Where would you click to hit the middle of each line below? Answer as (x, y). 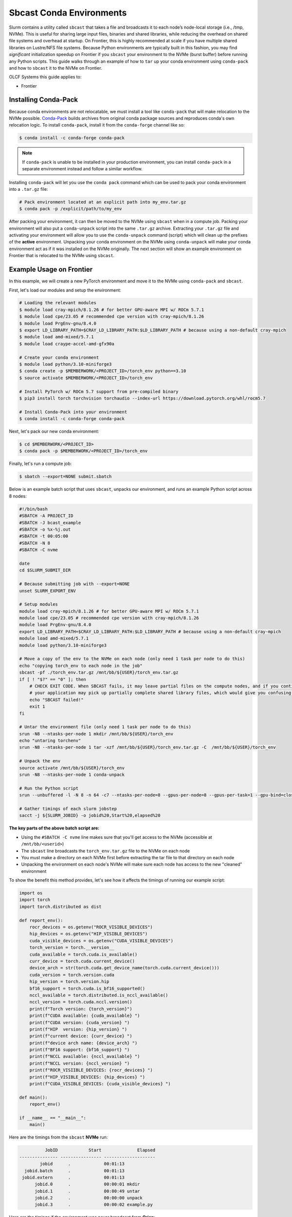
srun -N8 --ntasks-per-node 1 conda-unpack (72, 775)
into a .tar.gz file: (28, 189)
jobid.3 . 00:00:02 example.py (94, 1205)
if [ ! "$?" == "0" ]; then (53, 679)
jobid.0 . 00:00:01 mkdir (87, 1184)
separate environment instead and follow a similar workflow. (82, 169)
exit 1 (37, 707)
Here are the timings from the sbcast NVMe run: (58, 1137)
